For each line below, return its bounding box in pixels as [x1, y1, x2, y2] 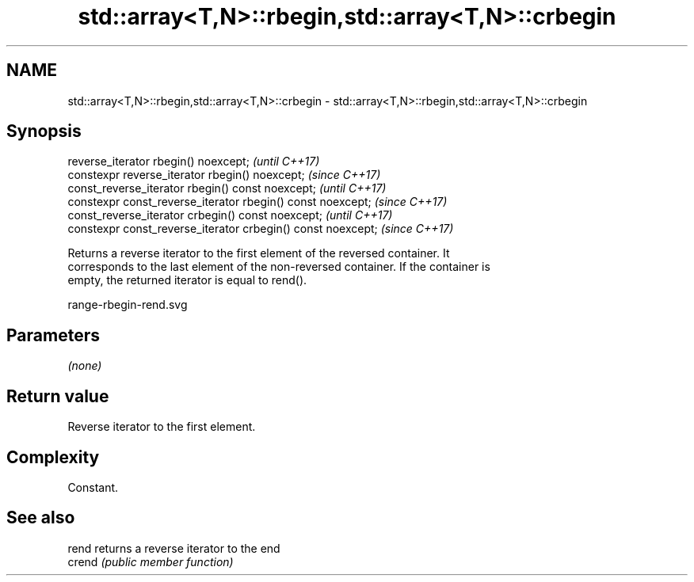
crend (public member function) [67, 554, 234, 569]
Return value [6, 386, 109, 406]
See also [6, 508, 75, 528]
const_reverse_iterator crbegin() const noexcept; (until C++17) [67, 208, 393, 223]
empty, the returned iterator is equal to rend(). [67, 273, 307, 287]
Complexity [6, 447, 100, 467]
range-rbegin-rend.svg [67, 298, 188, 312]
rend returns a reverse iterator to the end [67, 541, 280, 555]
